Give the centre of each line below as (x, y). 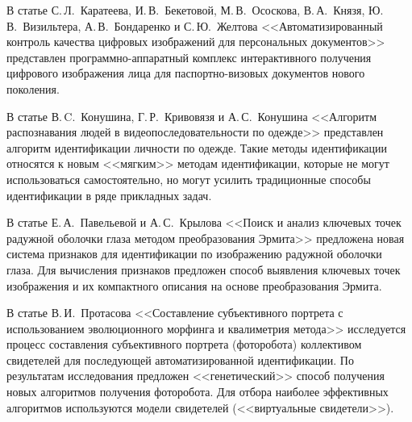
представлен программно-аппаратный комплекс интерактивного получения (189, 57)
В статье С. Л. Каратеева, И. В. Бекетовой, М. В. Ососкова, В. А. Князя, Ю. (195, 10)
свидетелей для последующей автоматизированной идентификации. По (180, 359)
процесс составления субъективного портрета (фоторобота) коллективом (184, 344)
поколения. (33, 88)
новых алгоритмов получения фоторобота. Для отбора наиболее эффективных (198, 392)
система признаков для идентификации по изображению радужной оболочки (194, 254)
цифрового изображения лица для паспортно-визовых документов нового (186, 73)
